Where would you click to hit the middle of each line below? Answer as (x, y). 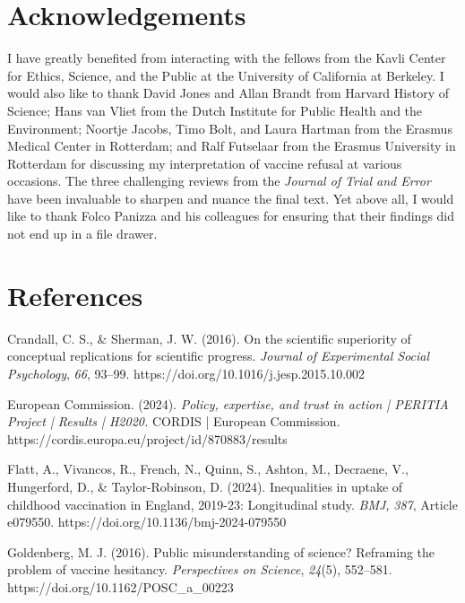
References (75, 295)
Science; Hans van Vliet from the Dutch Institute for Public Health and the (215, 110)
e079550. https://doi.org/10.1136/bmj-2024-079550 (147, 522)
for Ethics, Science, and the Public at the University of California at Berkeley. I (226, 75)
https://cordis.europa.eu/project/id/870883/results (147, 438)
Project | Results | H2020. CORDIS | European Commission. (174, 421)
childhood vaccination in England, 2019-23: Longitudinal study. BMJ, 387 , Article (232, 504)
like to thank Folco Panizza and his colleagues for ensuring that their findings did (231, 216)
